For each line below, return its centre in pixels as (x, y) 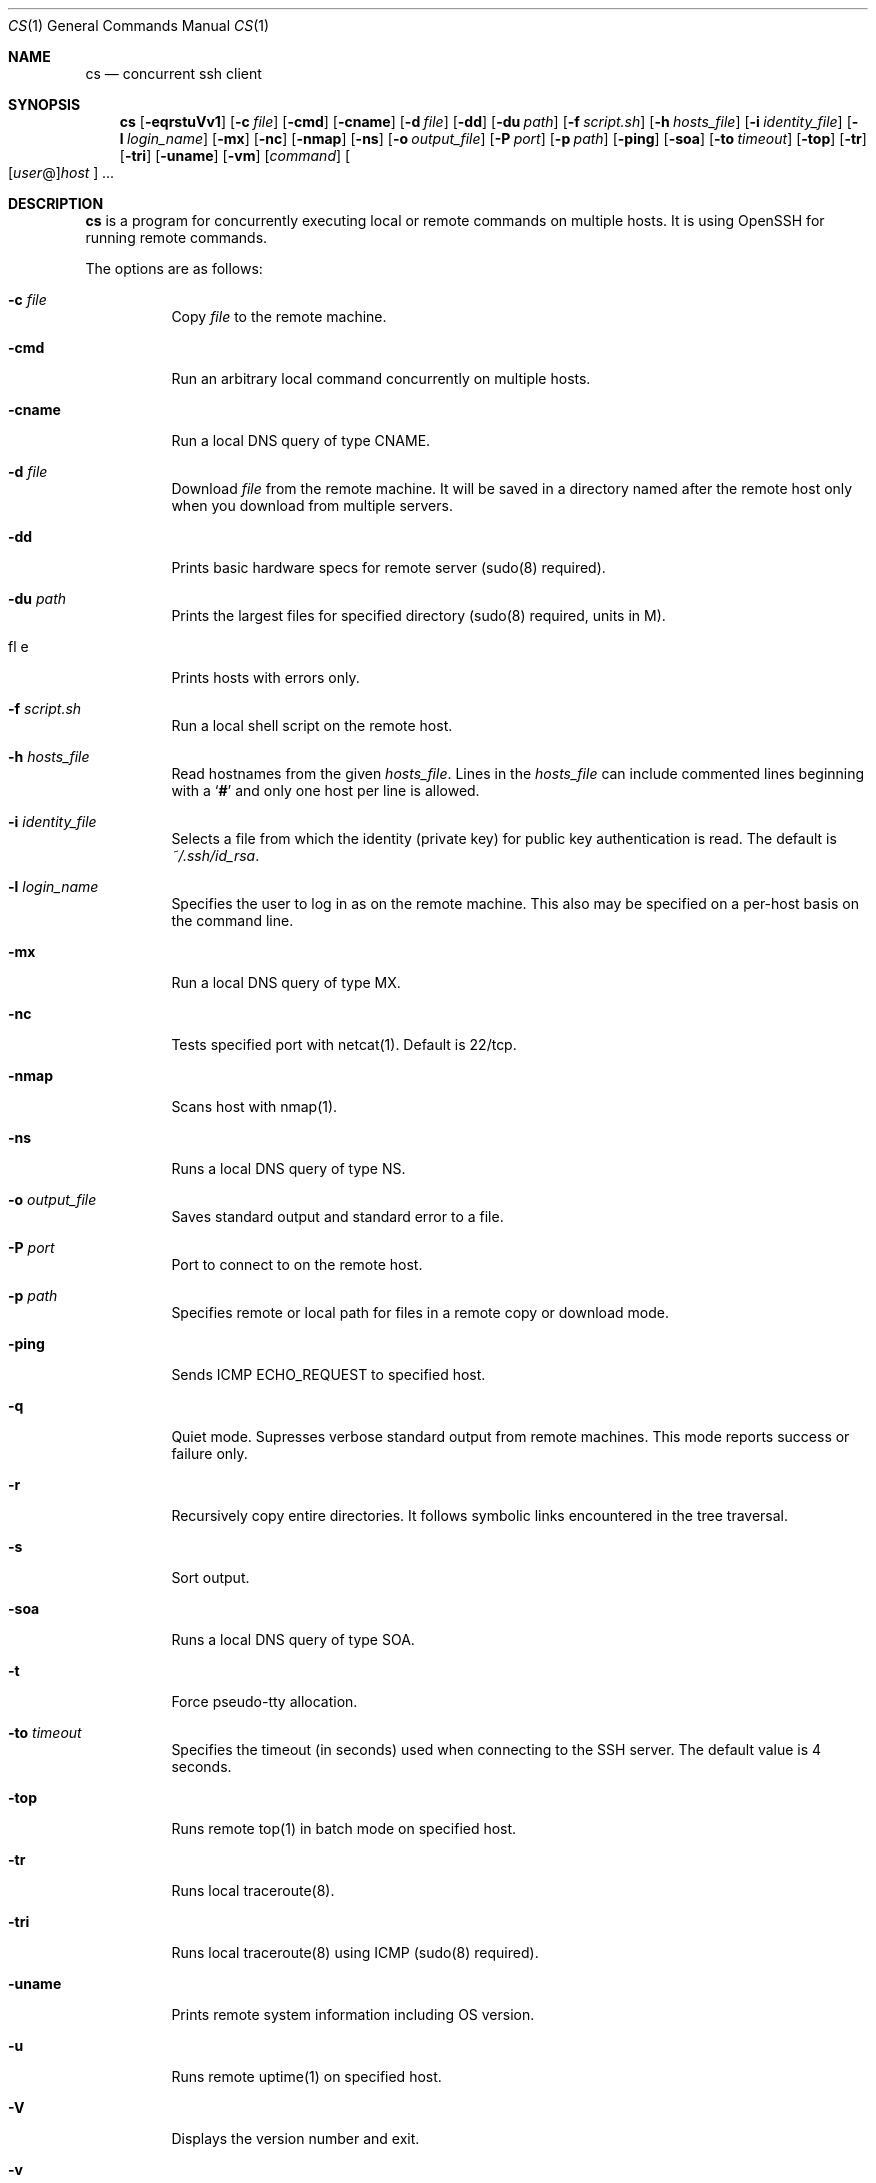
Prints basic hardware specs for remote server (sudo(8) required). (388, 567)
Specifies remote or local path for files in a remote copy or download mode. (420, 1312)
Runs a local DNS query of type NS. (288, 1168)
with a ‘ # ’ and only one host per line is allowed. (325, 790)
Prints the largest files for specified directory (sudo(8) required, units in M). (418, 615)
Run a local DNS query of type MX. (286, 982)
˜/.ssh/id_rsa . (215, 855)
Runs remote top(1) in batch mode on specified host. (344, 1828)
